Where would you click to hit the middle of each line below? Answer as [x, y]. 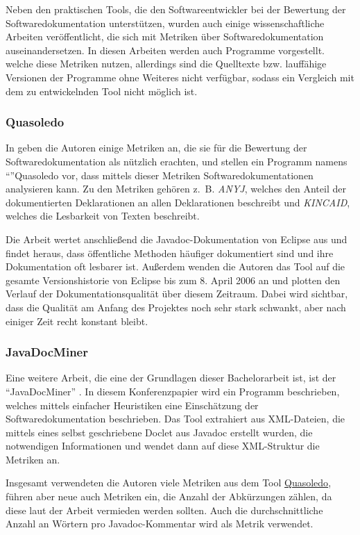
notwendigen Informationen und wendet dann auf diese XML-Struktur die [163, 446]
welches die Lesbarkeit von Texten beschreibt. [103, 216]
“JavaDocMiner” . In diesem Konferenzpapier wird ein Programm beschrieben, [173, 391]
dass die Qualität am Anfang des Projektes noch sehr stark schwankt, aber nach [176, 307]
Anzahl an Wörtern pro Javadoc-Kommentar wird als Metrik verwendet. [160, 524]
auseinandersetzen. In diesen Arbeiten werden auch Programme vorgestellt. [165, 50]
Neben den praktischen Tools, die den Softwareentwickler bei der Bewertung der [176, 9]
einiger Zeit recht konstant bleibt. [77, 321]
